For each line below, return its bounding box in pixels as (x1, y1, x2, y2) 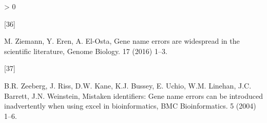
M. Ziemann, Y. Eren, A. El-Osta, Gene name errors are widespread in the (4, 36, 240, 46)
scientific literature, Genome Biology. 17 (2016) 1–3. (4, 45, 167, 56)
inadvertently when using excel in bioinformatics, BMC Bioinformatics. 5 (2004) (4, 100, 256, 111)
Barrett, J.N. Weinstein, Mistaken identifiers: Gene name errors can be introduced (4, 90, 263, 101)
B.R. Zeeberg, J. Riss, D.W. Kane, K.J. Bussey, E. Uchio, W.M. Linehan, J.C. (4, 80, 252, 91)
